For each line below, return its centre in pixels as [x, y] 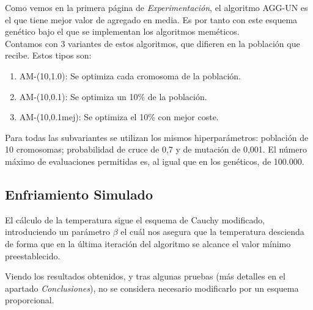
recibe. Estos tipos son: [48, 55]
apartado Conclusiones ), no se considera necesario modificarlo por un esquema [152, 288]
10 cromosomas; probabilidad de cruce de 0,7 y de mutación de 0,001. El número [156, 149]
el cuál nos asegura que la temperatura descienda [212, 232]
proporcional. [30, 300]
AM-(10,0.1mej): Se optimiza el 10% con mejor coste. [119, 117]
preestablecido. [33, 255]
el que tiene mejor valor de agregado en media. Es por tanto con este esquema [151, 19]
